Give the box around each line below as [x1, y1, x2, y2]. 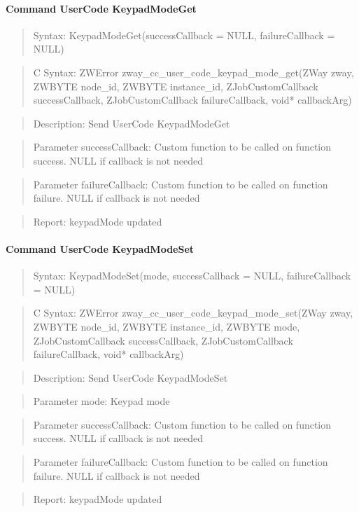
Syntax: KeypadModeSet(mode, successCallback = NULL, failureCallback [33, 268, 351, 283]
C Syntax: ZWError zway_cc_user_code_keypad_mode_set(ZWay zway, [33, 305, 353, 320]
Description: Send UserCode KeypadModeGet [33, 116, 230, 130]
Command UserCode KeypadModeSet [6, 241, 195, 256]
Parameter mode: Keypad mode [33, 394, 170, 408]
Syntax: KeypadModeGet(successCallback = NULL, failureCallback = [33, 27, 335, 42]
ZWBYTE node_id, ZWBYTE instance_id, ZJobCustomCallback [33, 78, 318, 93]
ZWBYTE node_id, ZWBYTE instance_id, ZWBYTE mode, [33, 319, 300, 333]
